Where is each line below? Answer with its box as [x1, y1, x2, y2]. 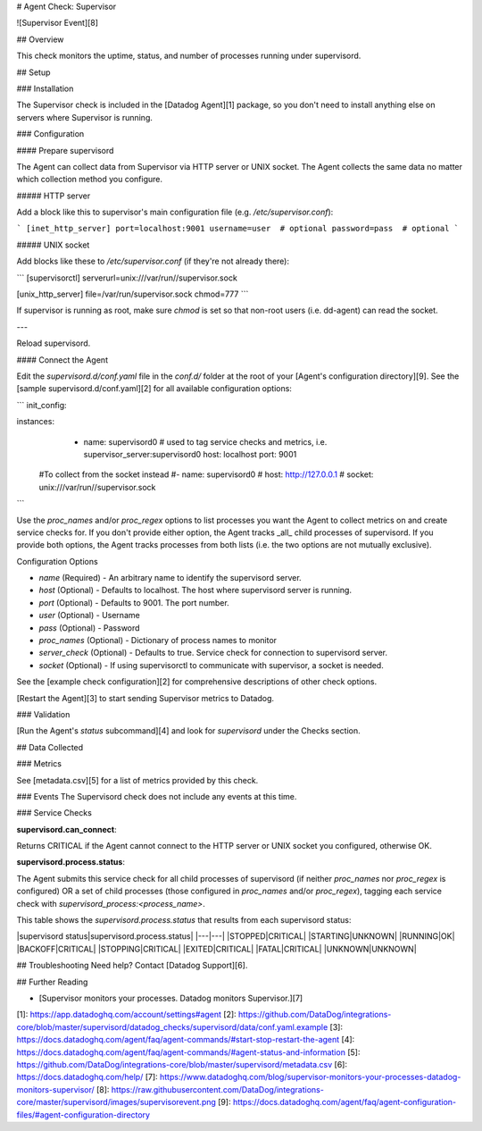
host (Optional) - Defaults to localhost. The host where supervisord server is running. [38, 585, 353, 596]
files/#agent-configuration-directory [16, 1109, 151, 1120]
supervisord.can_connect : [16, 824, 118, 834]
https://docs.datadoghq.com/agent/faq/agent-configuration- [232, 1097, 457, 1108]
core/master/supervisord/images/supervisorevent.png [16, 1097, 216, 1108]
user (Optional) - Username [38, 610, 140, 621]
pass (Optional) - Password [38, 622, 140, 633]
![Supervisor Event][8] [16, 18, 98, 29]
